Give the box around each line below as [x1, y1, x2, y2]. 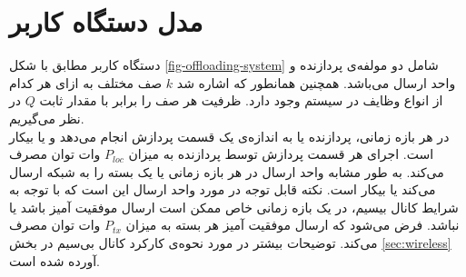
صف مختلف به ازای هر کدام [9, 73, 163, 92]
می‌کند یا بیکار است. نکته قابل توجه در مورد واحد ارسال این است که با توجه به [9, 180, 436, 199]
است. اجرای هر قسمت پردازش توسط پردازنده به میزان [128, 144, 434, 163]
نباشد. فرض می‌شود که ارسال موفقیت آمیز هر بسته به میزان [125, 215, 460, 234]
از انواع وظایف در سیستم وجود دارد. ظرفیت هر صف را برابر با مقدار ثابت [39, 91, 443, 110]
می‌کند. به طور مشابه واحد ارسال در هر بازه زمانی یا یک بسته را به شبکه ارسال [9, 162, 444, 181]
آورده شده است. [9, 251, 100, 270]
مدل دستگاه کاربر [9, 3, 203, 40]
